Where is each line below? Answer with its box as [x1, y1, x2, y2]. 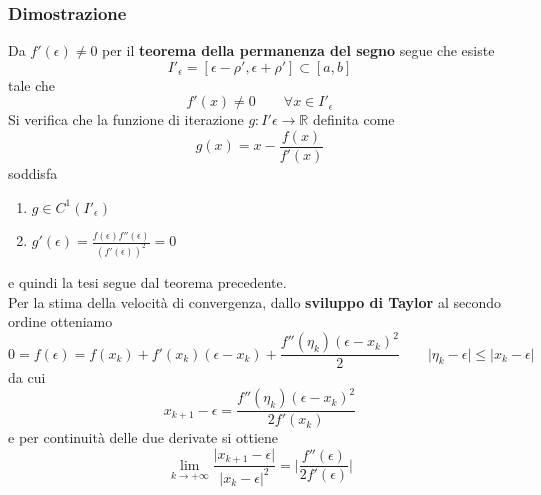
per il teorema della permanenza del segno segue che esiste [102, 40, 495, 61]
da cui [8, 367, 46, 388]
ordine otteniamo [8, 311, 113, 332]
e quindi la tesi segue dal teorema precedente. [8, 271, 287, 292]
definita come [312, 109, 395, 130]
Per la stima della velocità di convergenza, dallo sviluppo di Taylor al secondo [8, 291, 501, 312]
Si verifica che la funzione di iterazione [8, 109, 244, 130]
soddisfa [8, 163, 58, 184]
